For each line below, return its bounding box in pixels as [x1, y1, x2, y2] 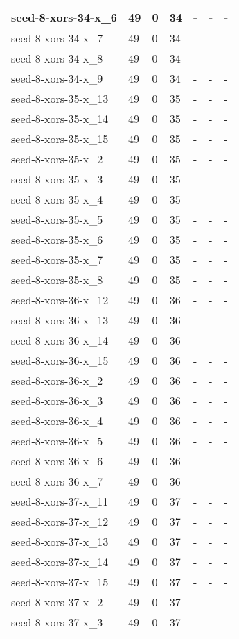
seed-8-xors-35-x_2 [11, 151, 103, 167]
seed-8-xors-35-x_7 [11, 251, 103, 267]
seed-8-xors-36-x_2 [11, 372, 103, 388]
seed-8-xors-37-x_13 [11, 533, 109, 549]
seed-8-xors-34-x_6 [11, 9, 118, 25]
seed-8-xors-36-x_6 [11, 453, 103, 469]
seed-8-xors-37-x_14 [11, 554, 109, 570]
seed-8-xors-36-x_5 [11, 433, 103, 449]
